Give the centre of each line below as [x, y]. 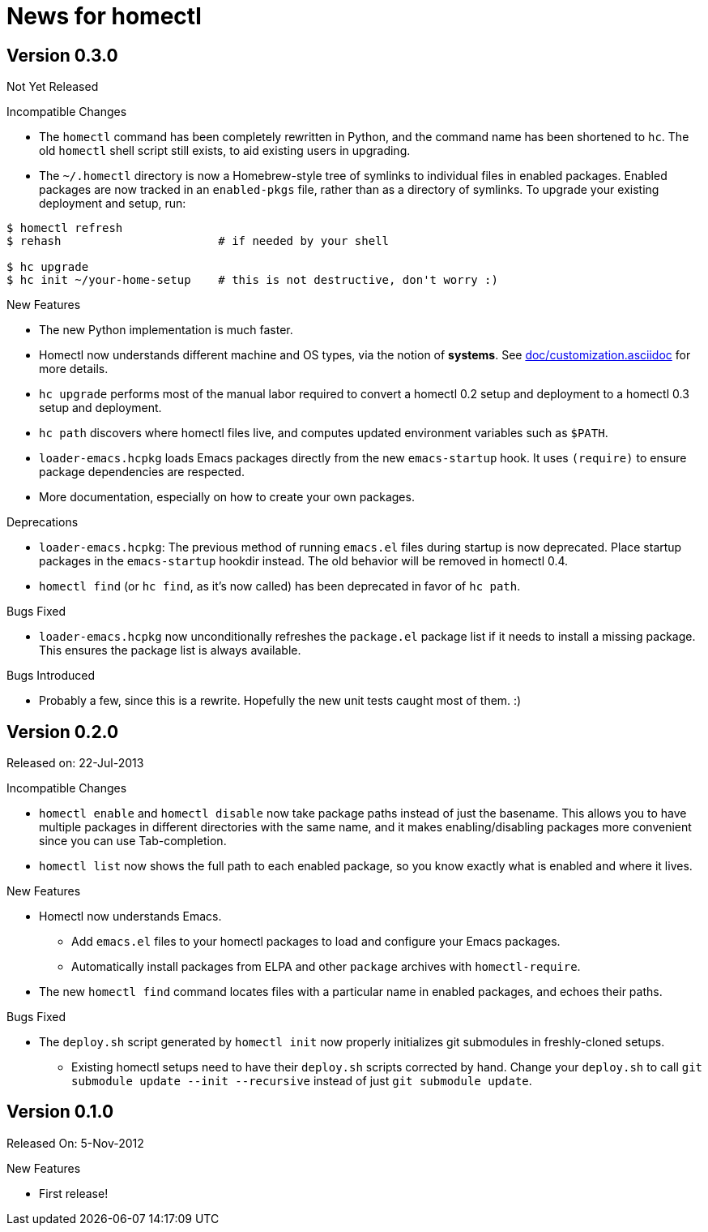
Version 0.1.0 [60, 1112]
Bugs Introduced [51, 676]
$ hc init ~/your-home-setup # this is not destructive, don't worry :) [252, 280]
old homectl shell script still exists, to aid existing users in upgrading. [225, 151]
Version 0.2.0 [63, 732]
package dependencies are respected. [142, 472]
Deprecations [43, 522]
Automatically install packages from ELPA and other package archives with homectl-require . [326, 967]
